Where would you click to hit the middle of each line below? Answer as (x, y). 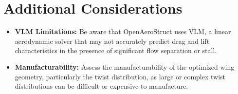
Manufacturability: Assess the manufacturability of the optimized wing (125, 66)
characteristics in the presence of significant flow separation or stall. (116, 50)
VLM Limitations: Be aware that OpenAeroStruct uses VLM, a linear (123, 31)
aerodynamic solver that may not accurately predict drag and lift (112, 41)
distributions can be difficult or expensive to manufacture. (101, 86)
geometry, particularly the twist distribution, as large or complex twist (120, 76)
